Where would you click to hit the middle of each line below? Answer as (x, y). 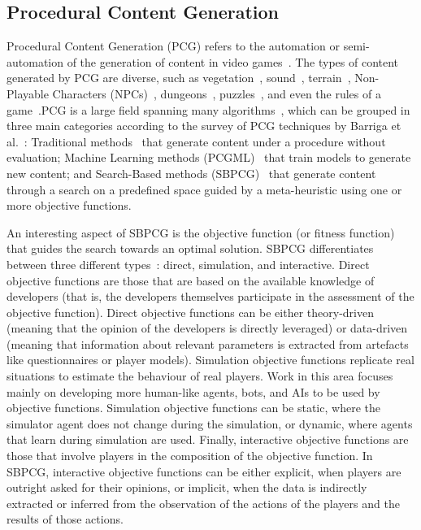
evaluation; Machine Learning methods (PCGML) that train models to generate (209, 157)
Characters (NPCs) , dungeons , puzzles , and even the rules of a (217, 93)
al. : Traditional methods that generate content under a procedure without (196, 141)
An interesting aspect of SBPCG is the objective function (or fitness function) (201, 232)
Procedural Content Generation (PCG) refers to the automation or (174, 46)
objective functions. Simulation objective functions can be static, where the (193, 408)
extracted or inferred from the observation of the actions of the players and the (203, 503)
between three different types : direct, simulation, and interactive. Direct (188, 264)
